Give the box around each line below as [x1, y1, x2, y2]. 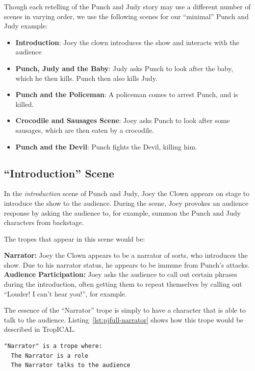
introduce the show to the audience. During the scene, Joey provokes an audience [4, 198, 249, 208]
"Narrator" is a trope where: [4, 343, 102, 350]
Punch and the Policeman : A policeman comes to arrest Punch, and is [15, 89, 238, 99]
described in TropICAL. [4, 324, 76, 334]
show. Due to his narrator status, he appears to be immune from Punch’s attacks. [4, 259, 250, 270]
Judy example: [4, 21, 48, 31]
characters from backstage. [4, 217, 84, 227]
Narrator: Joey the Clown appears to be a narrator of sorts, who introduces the [4, 250, 248, 260]
